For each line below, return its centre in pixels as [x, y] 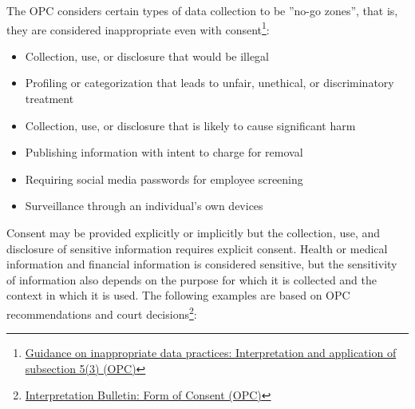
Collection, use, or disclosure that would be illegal [147, 56]
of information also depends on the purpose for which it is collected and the [192, 279]
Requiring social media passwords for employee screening [164, 179]
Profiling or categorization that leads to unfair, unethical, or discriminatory [209, 83]
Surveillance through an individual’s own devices [144, 206]
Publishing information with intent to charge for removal [164, 152]
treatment [49, 99]
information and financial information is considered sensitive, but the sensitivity [202, 264]
